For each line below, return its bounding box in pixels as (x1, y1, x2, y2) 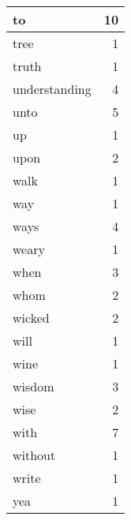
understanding (13, 80, 92, 98)
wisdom (13, 377, 54, 395)
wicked (13, 309, 50, 327)
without (13, 446, 56, 464)
